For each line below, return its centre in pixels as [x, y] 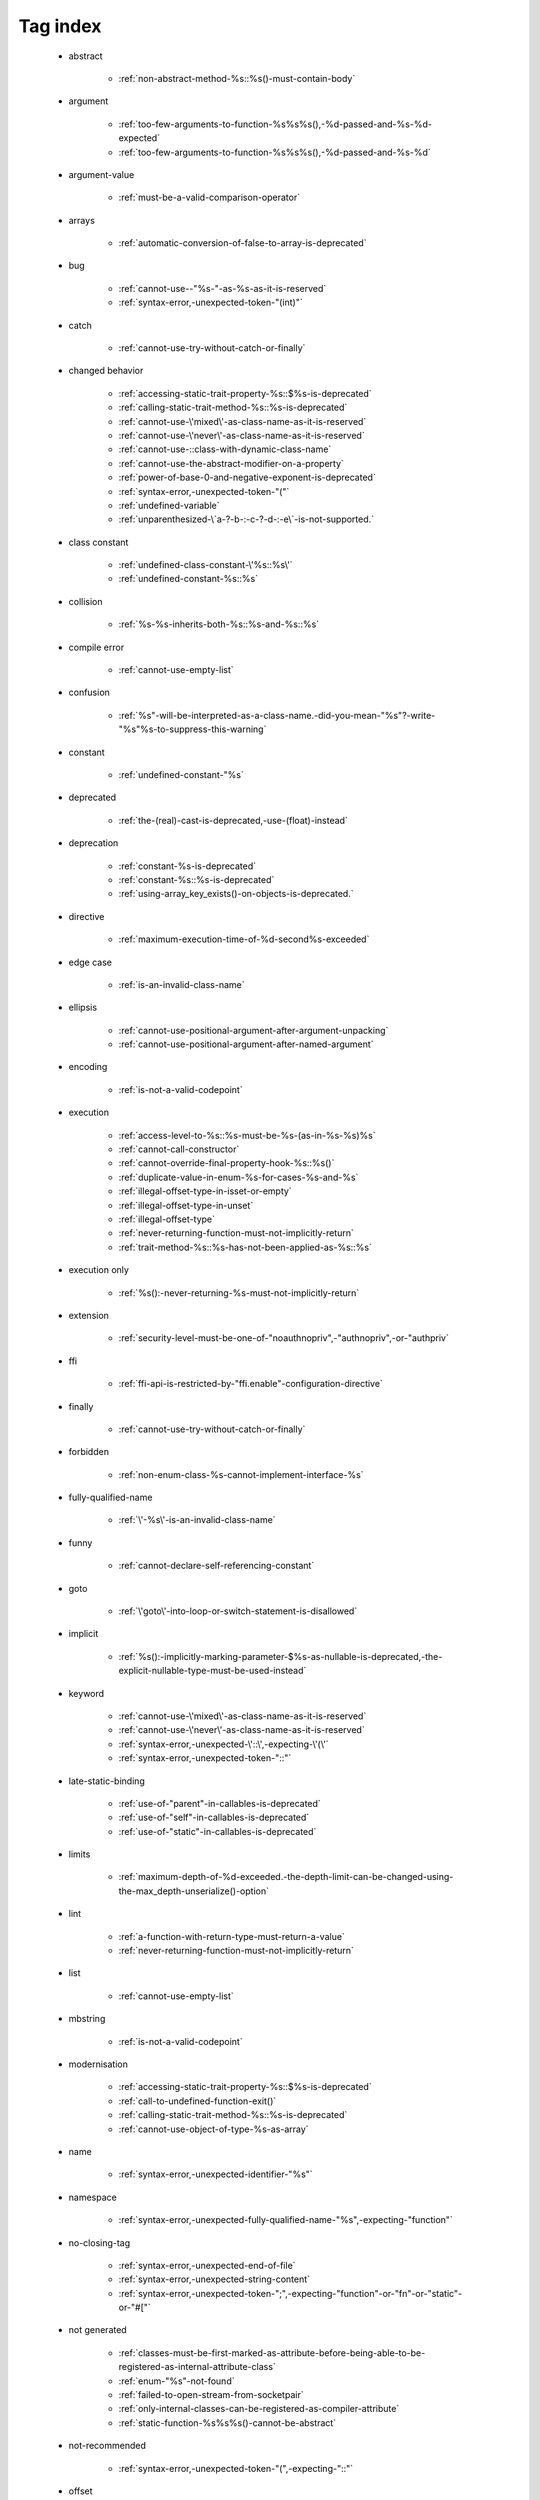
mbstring [87, 2019]
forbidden [89, 1452]
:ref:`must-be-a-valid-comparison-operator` [209, 197]
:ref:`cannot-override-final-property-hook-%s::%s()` [226, 1163]
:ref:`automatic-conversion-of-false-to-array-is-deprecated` [242, 243]
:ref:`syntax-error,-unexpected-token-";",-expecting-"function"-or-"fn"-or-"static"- [290, 2293]
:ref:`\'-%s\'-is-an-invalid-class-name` [197, 1520]
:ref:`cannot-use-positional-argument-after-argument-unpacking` [253, 1030]
